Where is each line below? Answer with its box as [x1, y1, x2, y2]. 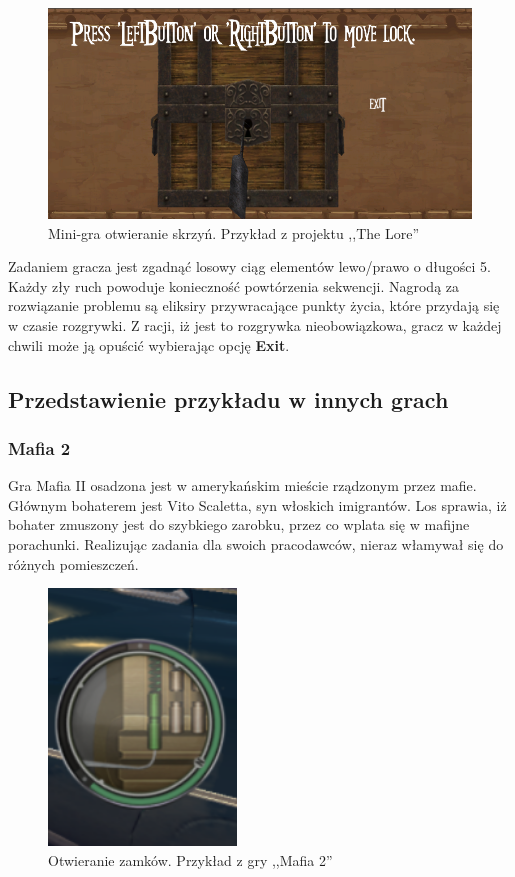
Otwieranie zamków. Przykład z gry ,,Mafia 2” [48, 849, 333, 870]
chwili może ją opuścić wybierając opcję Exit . [8, 334, 290, 355]
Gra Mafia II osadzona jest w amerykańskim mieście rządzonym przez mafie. [8, 475, 477, 496]
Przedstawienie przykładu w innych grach [8, 383, 449, 414]
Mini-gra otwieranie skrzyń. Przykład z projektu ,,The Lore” [48, 222, 419, 243]
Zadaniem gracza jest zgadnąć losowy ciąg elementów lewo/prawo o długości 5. [8, 256, 491, 277]
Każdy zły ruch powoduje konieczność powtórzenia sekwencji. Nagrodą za [8, 275, 460, 296]
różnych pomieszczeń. [8, 553, 139, 574]
